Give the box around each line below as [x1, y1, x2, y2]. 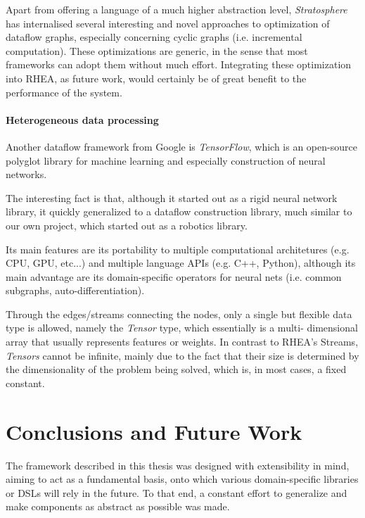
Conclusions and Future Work [6, 417, 302, 446]
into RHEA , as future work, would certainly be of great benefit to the [6, 70, 307, 85]
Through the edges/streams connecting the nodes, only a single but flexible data [6, 306, 352, 321]
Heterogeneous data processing [6, 112, 159, 127]
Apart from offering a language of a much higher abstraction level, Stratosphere [6, 2, 347, 16]
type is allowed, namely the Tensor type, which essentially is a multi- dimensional [6, 320, 358, 335]
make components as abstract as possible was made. [6, 499, 230, 514]
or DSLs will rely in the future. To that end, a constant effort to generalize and [6, 485, 347, 500]
